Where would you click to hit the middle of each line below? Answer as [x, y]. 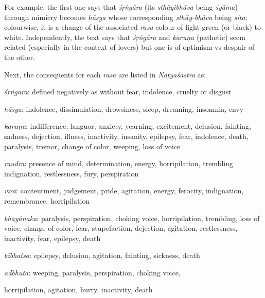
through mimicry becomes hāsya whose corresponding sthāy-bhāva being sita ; [126, 17]
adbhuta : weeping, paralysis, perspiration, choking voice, [92, 272]
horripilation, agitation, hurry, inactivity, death [78, 290]
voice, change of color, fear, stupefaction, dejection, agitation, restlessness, [121, 228]
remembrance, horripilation [47, 200]
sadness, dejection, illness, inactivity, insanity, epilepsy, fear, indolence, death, [126, 136]
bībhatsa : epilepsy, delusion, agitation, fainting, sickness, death [102, 255]
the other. [20, 57]
